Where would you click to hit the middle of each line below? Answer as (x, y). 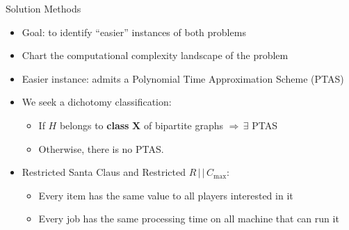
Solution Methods (43, 8)
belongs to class (94, 125)
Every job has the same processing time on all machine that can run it (189, 219)
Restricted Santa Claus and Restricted (104, 172)
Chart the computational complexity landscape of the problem (155, 55)
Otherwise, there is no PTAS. (101, 148)
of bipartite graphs (184, 125)
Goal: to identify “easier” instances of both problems (134, 32)
